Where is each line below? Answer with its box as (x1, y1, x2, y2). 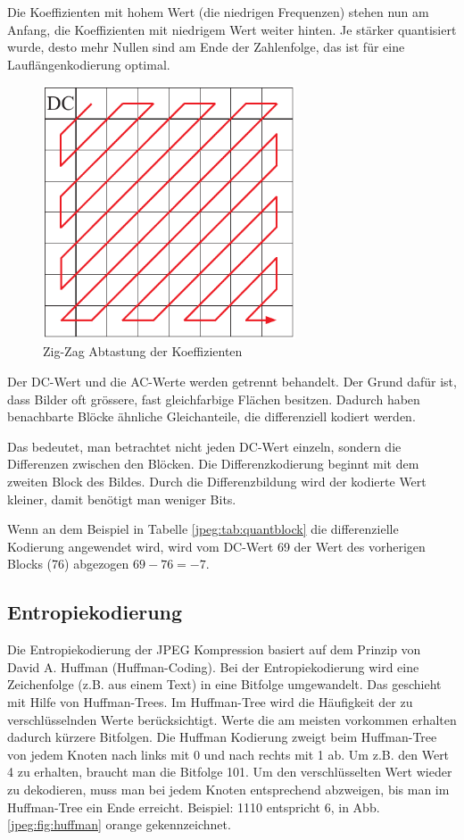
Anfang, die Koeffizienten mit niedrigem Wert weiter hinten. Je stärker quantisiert (7, 20, 457, 38)
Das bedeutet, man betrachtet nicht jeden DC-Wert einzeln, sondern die (7, 437, 402, 455)
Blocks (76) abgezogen (7, 554, 129, 573)
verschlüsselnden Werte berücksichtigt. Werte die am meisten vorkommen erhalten (7, 710, 457, 728)
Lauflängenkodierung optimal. (7, 54, 170, 73)
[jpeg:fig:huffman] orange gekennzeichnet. (7, 815, 231, 834)
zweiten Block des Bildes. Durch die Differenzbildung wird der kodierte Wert (7, 471, 427, 490)
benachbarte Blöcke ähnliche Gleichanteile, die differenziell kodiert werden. (7, 407, 416, 426)
